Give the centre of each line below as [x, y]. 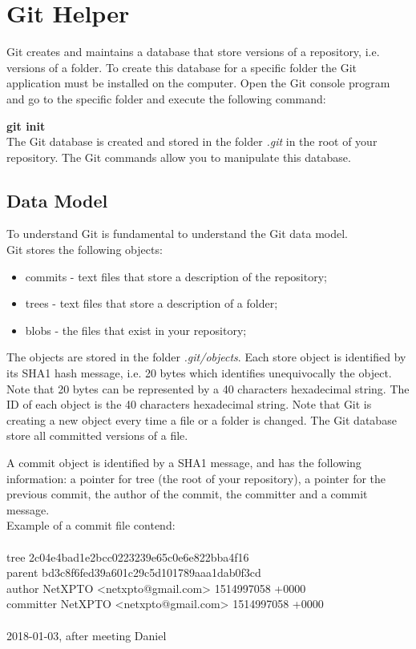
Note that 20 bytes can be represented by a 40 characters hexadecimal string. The [208, 388]
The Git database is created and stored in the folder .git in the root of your [192, 141]
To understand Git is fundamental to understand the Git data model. [178, 234]
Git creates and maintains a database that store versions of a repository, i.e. [193, 52]
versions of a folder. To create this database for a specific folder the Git [182, 67]
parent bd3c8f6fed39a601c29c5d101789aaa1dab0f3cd [134, 572]
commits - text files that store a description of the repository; [176, 276]
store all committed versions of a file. [97, 435]
